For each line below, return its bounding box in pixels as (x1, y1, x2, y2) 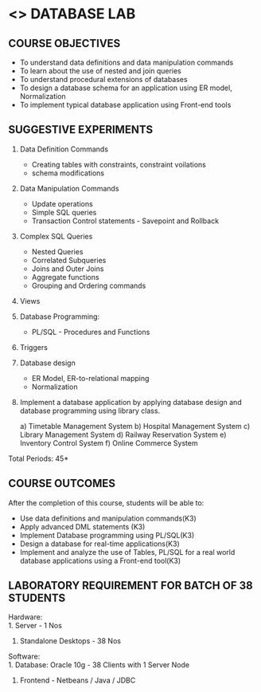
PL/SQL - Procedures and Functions (31, 327, 150, 336)
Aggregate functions (31, 272, 99, 281)
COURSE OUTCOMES (8, 477, 116, 490)
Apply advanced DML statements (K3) (19, 521, 146, 531)
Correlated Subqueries (31, 255, 107, 265)
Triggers (19, 342, 48, 352)
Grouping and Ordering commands (31, 281, 146, 290)
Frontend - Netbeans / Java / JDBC (19, 675, 136, 686)
